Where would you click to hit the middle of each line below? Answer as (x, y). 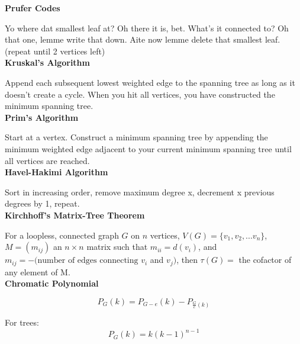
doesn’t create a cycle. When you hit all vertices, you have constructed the (140, 94)
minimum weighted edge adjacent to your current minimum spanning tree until (148, 148)
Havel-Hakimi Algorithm (57, 172)
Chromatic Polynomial (52, 283)
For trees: (22, 322)
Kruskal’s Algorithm (47, 62)
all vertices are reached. (47, 160)
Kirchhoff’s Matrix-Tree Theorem (75, 215)
